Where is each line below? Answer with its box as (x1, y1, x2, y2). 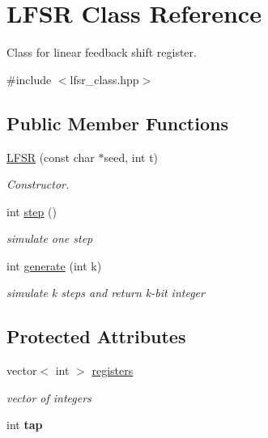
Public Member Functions (6, 110, 228, 135)
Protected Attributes (6, 324, 186, 349)
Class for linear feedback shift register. (6, 44, 197, 61)
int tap (6, 416, 43, 433)
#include (6, 70, 52, 87)
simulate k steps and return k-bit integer (6, 284, 205, 301)
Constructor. (6, 176, 70, 193)
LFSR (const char (6, 148, 95, 165)
